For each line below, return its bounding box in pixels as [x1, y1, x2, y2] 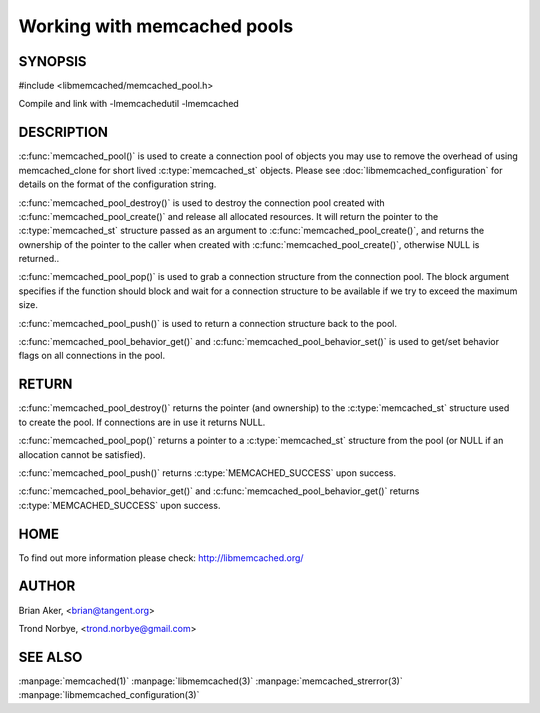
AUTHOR [18, 578, 76, 595]
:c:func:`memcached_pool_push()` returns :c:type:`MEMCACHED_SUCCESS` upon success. [18, 466, 397, 479]
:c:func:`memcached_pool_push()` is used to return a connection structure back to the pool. [18, 317, 397, 329]
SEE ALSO [18, 648, 83, 665]
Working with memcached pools [18, 15, 294, 37]
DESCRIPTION [18, 124, 109, 141]
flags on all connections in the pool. [18, 350, 165, 362]
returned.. [18, 253, 60, 265]
